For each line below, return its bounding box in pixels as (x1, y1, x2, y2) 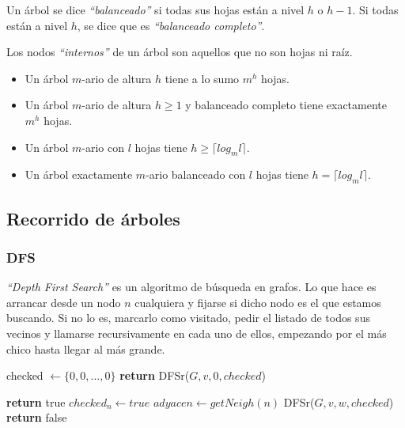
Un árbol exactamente (25, 166, 133, 183)
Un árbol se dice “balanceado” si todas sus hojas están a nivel (6, 2, 305, 17)
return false (6, 409, 67, 426)
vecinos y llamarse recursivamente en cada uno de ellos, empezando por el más (6, 324, 387, 341)
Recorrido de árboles (6, 206, 180, 230)
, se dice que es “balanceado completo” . (77, 17, 265, 33)
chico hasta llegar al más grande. (6, 340, 165, 357)
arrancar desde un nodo (6, 294, 121, 310)
